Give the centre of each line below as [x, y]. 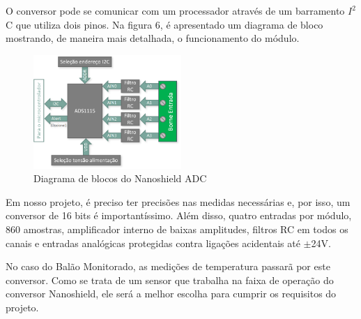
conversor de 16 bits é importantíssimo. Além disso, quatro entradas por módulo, [179, 215]
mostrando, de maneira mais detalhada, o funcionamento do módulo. [153, 38]
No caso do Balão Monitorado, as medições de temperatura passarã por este [168, 266]
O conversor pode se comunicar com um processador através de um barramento [175, 10]
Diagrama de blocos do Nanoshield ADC [120, 178]
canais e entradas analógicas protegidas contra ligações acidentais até [153, 243]
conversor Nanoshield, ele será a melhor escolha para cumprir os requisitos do [171, 294]
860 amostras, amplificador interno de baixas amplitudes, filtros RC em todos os [177, 229]
